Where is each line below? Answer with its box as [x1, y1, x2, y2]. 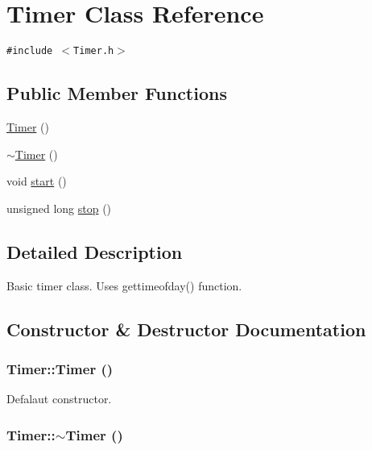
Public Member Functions [6, 81, 227, 106]
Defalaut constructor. [6, 390, 112, 407]
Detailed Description [6, 239, 183, 264]
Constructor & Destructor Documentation [6, 316, 366, 341]
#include [6, 45, 53, 57]
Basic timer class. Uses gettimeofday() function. [6, 277, 242, 294]
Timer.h [73, 45, 114, 57]
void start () [6, 173, 67, 190]
